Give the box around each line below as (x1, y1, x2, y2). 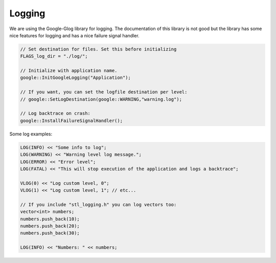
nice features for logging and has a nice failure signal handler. (9, 32, 140, 38)
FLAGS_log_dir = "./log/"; (20, 54, 88, 59)
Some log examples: (9, 131, 53, 137)
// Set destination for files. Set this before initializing (20, 46, 177, 52)
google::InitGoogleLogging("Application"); (20, 75, 131, 81)
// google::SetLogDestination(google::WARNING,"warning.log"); (20, 96, 182, 102)
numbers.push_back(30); (20, 230, 80, 236)
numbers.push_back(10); (20, 216, 80, 222)
